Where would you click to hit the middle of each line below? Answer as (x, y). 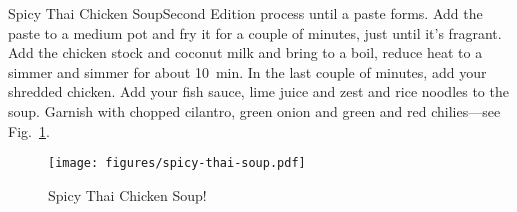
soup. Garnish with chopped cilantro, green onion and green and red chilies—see (254, 110)
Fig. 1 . (29, 130)
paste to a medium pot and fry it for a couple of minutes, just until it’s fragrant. (255, 32)
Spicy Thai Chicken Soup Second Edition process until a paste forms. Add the (245, 13)
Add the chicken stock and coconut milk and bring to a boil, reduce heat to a (245, 52)
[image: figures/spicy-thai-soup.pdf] (177, 163)
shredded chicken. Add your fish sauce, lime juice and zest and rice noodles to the (258, 91)
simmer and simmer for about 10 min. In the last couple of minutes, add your (247, 71)
